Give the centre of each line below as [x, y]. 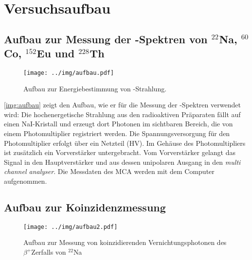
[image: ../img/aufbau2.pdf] [71, 227]
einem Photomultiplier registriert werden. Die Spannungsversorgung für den [117, 133]
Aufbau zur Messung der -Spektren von [106, 39]
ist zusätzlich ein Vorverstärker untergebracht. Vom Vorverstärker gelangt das [120, 152]
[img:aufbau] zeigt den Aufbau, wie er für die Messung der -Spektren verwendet [122, 105]
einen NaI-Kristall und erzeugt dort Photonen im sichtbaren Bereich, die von [118, 124]
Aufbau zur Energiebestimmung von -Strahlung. [95, 88]
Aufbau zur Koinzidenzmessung [85, 207]
